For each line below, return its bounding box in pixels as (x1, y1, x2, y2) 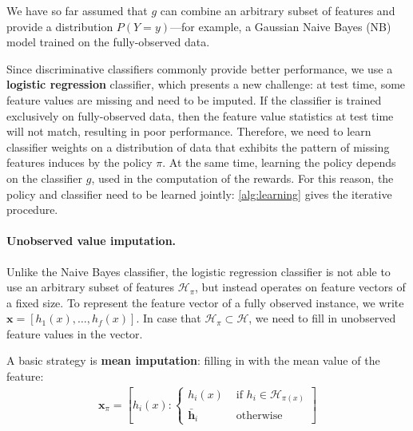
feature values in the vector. (6, 325, 143, 342)
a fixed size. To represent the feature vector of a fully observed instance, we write (6, 294, 404, 310)
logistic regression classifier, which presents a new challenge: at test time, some (6, 76, 406, 93)
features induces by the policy (6, 154, 153, 171)
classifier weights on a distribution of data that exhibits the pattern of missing (6, 138, 390, 155)
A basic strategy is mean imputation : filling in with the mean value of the (6, 352, 380, 369)
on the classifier (6, 169, 83, 186)
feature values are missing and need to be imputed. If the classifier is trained (6, 91, 382, 108)
